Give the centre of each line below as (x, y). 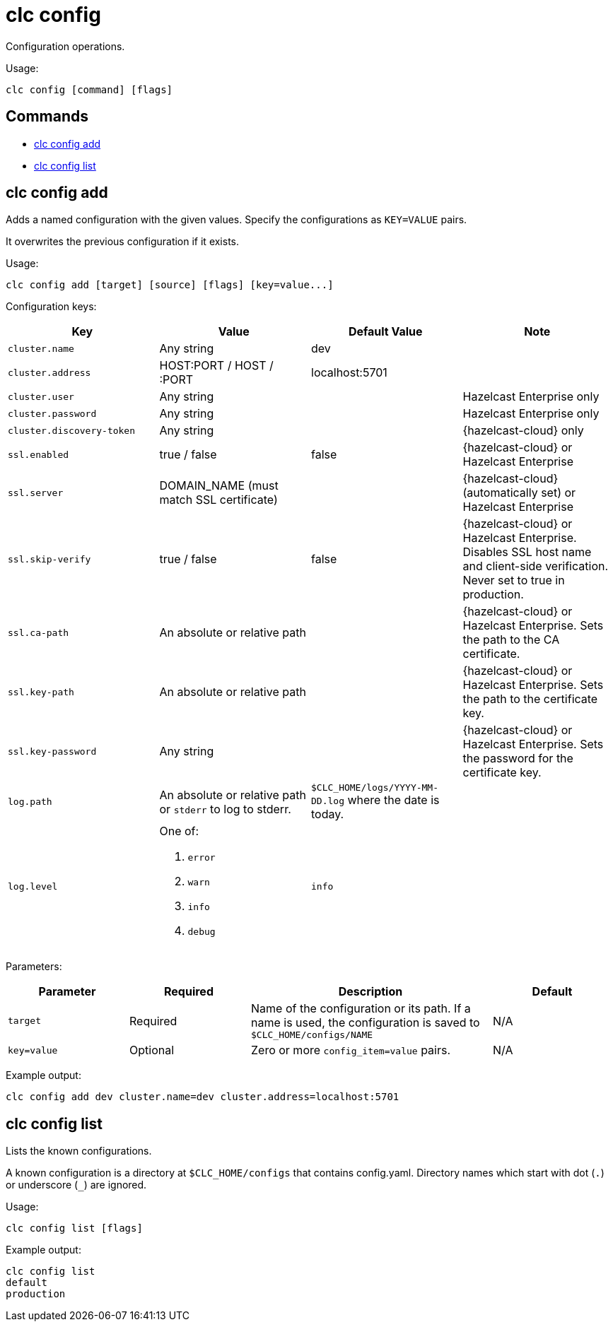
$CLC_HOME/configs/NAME (312, 1035)
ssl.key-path (41, 692)
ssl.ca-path (39, 632)
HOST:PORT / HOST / (216, 366)
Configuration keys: (51, 307)
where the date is (393, 800)
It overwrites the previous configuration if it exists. (123, 242)
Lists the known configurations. (79, 1151)
